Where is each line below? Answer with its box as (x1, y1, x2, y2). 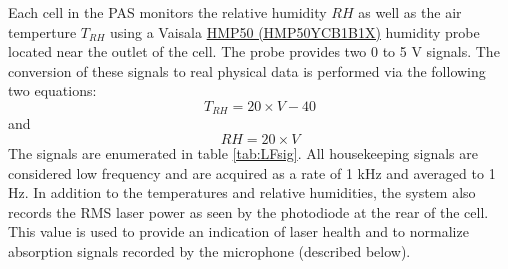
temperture (8, 21, 77, 42)
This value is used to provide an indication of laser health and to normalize (8, 221, 469, 242)
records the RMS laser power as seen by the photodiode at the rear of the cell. (8, 201, 489, 222)
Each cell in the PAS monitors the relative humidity (8, 2, 327, 22)
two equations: (8, 80, 97, 101)
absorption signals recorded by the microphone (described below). (8, 240, 411, 261)
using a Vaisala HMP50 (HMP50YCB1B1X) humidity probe (110, 21, 480, 42)
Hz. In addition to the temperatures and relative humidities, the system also (8, 182, 476, 203)
